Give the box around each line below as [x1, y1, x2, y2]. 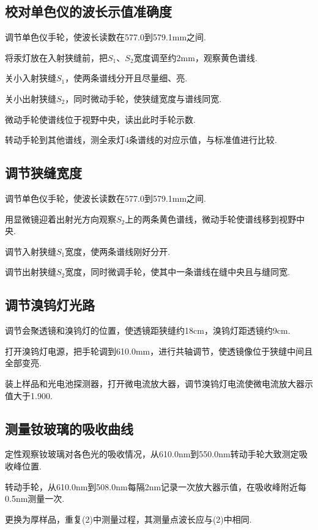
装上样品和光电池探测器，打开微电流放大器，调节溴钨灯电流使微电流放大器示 [5, 377, 313, 389]
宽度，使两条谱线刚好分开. [65, 245, 171, 257]
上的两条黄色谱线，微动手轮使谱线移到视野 [125, 212, 297, 225]
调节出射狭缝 [5, 265, 56, 278]
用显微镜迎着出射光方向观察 [5, 212, 116, 225]
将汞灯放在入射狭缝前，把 [5, 51, 108, 64]
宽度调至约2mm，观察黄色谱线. [133, 51, 257, 64]
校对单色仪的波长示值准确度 [5, 2, 172, 21]
